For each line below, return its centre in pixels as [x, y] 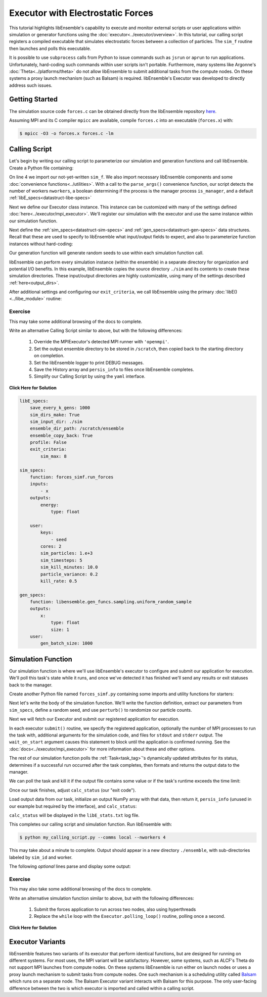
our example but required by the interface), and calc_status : [73, 806]
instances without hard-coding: [41, 244]
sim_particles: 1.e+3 [67, 553]
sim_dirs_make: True [55, 415]
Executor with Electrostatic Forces [81, 13]
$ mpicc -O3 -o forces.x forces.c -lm [67, 133]
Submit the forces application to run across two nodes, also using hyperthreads [115, 909]
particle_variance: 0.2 [69, 574]
